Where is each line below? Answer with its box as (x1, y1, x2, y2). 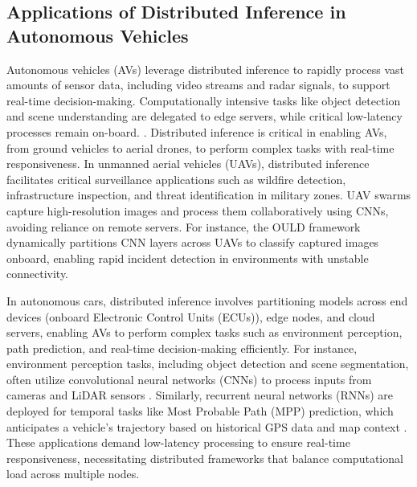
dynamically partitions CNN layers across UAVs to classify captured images (6, 234, 379, 251)
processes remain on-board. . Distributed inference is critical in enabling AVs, (6, 123, 387, 140)
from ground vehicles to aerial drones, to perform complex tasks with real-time (6, 139, 395, 156)
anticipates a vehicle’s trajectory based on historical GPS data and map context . (6, 418, 407, 435)
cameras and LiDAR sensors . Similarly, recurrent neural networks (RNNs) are (6, 387, 394, 403)
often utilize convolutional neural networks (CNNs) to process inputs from (6, 370, 372, 387)
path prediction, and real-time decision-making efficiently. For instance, (6, 339, 358, 356)
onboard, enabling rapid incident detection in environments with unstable (6, 249, 369, 266)
